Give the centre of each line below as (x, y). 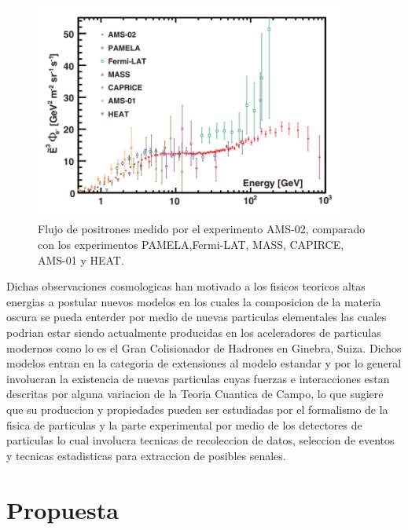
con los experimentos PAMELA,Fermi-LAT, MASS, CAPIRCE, (191, 245)
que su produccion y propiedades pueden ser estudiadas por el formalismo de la (197, 409)
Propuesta (62, 509)
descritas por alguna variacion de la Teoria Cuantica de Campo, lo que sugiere (195, 394)
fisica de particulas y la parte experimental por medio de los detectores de (184, 424)
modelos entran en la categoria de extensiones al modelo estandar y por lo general (204, 363)
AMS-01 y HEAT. (81, 260)
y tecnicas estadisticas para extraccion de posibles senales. (146, 455)
